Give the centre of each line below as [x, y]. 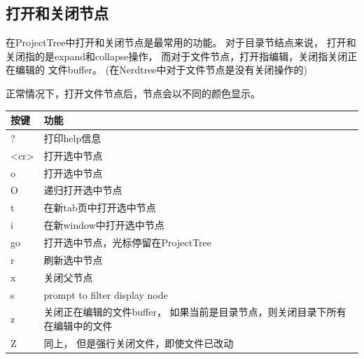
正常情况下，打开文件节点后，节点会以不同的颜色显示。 [133, 93]
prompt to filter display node [106, 294]
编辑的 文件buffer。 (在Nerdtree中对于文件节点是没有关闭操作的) [161, 70]
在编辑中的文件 [78, 325]
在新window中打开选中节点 [104, 225]
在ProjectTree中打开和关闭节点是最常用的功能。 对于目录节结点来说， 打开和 [181, 42]
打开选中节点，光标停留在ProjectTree [127, 242]
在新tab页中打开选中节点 [100, 207]
